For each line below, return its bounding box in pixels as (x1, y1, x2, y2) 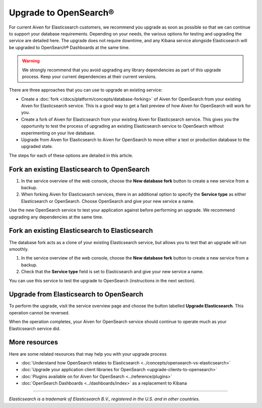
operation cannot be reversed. (9, 310, 70, 315)
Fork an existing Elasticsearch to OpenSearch (9, 165, 150, 173)
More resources (9, 338, 58, 346)
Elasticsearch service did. (9, 326, 61, 331)
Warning (22, 58, 40, 64)
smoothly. (9, 246, 29, 252)
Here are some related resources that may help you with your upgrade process (9, 351, 167, 357)
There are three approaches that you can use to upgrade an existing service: (9, 87, 163, 93)
